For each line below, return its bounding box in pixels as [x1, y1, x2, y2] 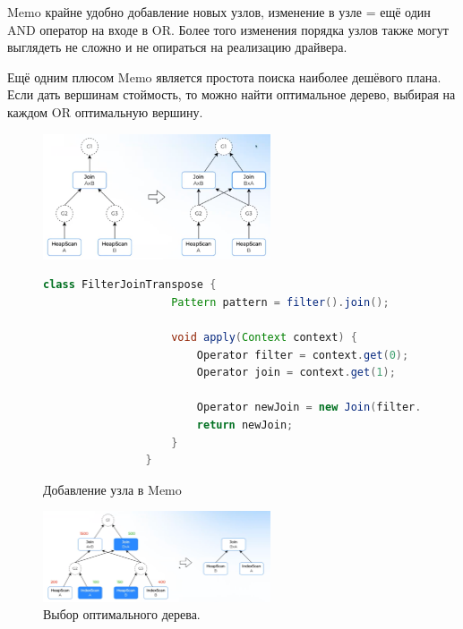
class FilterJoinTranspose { [43, 278, 217, 292]
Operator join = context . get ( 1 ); [196, 366, 396, 379]
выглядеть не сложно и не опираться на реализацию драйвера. [7, 38, 347, 56]
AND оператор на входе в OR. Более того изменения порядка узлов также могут [7, 20, 449, 38]
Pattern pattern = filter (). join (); [171, 295, 390, 309]
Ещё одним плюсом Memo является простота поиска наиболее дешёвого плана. [7, 67, 442, 86]
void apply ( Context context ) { [171, 331, 357, 344]
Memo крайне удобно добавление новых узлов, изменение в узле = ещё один [7, 3, 431, 21]
